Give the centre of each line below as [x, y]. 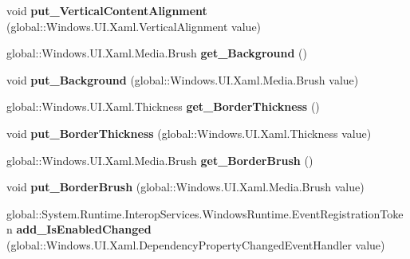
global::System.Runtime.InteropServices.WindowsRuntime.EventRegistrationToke [205, 213]
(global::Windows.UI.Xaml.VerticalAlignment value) [134, 26]
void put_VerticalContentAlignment [107, 10]
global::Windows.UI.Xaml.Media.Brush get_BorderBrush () [160, 160]
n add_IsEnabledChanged [79, 229]
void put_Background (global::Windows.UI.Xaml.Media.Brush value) [183, 79]
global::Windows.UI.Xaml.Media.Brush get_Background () [157, 53]
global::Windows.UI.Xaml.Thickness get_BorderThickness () [163, 106]
